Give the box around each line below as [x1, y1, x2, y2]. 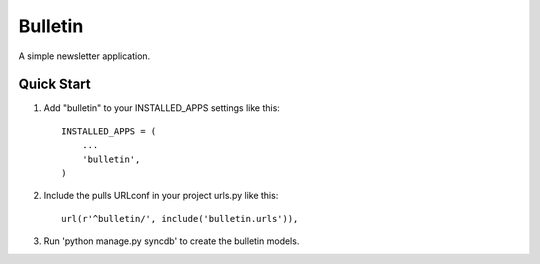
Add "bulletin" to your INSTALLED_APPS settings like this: [43, 102, 280, 114]
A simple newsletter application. [18, 50, 151, 62]
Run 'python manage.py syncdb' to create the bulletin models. [43, 235, 300, 247]
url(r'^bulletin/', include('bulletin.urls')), [61, 213, 299, 224]
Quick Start [18, 76, 91, 93]
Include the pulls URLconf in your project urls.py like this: [43, 190, 279, 202]
